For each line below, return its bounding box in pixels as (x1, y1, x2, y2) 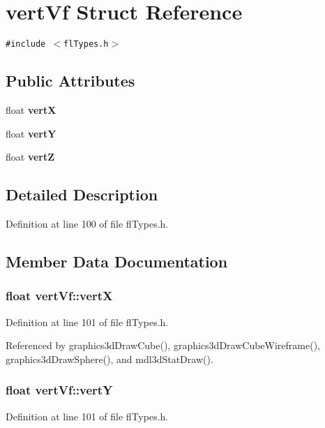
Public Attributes (6, 70, 135, 91)
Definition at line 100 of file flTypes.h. (6, 216, 169, 230)
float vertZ (6, 149, 55, 164)
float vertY (6, 126, 56, 140)
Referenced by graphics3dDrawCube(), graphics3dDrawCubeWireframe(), (6, 338, 320, 353)
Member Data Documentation (6, 250, 228, 272)
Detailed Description (6, 184, 158, 205)
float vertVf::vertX (6, 287, 113, 304)
